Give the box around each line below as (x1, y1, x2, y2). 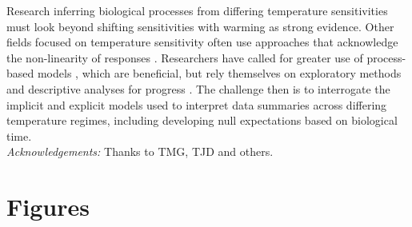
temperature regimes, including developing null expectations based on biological (6, 112, 398, 129)
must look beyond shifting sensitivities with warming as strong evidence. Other (6, 18, 394, 34)
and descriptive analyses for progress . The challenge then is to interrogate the (6, 80, 390, 97)
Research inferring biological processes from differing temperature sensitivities (6, 2, 388, 18)
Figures (6, 190, 90, 223)
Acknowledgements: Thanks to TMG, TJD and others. (6, 143, 274, 160)
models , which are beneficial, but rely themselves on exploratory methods (37, 65, 402, 82)
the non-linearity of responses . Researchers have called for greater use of (6, 49, 363, 66)
